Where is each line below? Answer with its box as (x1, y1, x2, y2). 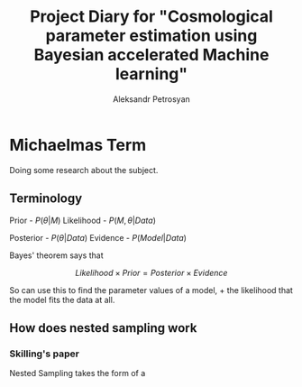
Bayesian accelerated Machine (33, 45, 270, 65)
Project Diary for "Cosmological (30, 6, 273, 27)
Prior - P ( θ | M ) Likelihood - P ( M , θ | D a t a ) (9, 215, 156, 226)
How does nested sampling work (9, 320, 197, 336)
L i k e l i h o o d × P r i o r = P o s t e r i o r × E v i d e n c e (75, 267, 228, 278)
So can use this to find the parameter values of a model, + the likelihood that (9, 284, 293, 295)
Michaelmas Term (9, 134, 147, 155)
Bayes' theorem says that (9, 250, 104, 261)
